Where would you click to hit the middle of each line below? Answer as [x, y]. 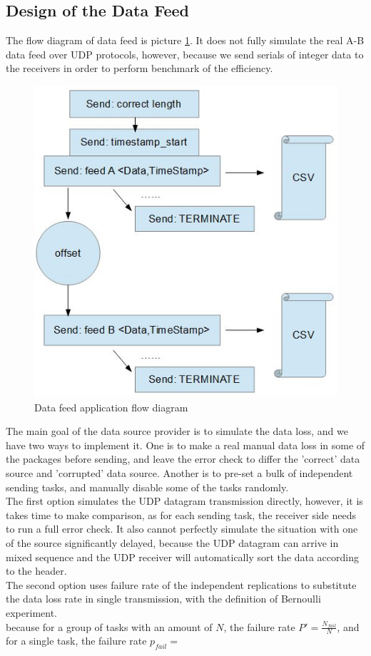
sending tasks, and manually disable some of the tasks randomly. [147, 487]
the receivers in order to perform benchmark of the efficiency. [139, 68]
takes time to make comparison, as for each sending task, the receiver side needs [181, 514]
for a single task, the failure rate [76, 641]
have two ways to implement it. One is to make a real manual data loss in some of [185, 445]
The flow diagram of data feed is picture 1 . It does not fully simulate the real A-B [185, 40]
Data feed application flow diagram [111, 407]
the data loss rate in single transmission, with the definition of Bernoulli [163, 599]
